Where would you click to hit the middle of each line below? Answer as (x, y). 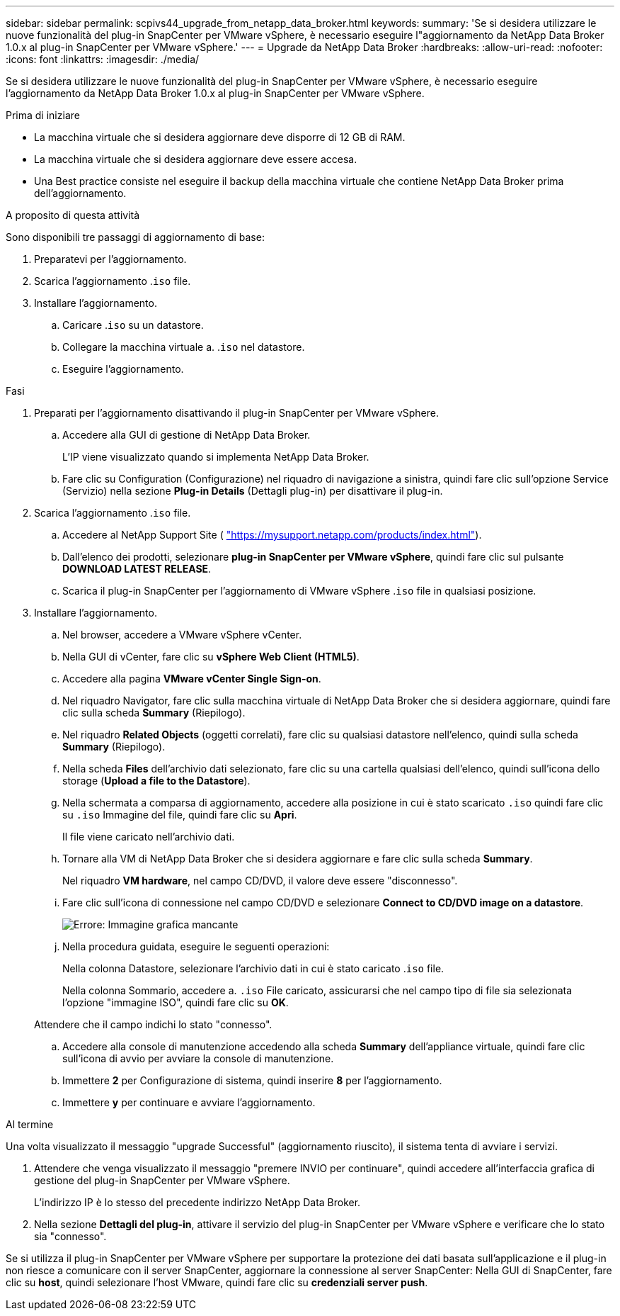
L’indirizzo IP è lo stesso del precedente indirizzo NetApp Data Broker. (197, 1202)
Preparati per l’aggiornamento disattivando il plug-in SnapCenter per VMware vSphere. (237, 413)
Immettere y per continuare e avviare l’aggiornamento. (189, 1102)
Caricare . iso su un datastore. (133, 325)
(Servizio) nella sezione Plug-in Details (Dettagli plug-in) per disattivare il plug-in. (253, 491)
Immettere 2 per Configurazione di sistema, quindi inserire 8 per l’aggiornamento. (252, 1080)
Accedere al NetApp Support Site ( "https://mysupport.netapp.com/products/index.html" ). (272, 535)
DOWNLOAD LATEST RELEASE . (137, 569)
